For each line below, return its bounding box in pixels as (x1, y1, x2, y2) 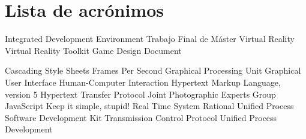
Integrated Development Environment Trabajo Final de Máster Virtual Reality (5, 32, 295, 45)
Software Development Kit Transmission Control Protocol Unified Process (5, 111, 277, 123)
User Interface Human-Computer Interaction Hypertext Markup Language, (5, 75, 281, 88)
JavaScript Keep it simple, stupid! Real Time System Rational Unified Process (5, 99, 294, 112)
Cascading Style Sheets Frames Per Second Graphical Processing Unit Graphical (5, 64, 301, 77)
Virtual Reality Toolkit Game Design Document (5, 44, 182, 56)
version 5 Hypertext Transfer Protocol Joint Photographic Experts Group (5, 87, 276, 100)
